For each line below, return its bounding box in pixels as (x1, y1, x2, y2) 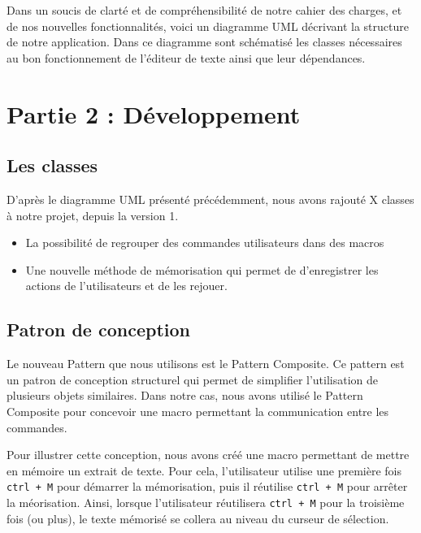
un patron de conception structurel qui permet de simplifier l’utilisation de (7, 370, 379, 388)
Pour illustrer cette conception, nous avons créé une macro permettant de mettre (7, 446, 410, 463)
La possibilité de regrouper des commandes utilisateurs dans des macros (25, 234, 384, 251)
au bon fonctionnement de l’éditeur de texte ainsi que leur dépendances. (7, 49, 366, 66)
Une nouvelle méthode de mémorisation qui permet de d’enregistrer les (25, 261, 379, 278)
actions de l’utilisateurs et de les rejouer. (25, 277, 228, 294)
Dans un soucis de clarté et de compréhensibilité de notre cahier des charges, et (7, 2, 402, 18)
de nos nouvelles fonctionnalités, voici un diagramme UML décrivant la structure (7, 17, 409, 34)
